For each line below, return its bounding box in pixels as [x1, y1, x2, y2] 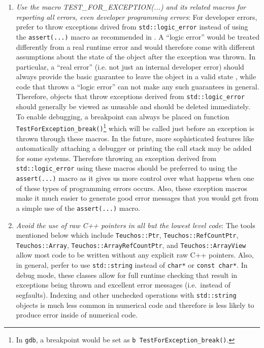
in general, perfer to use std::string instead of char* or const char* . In [16, 260, 248, 270]
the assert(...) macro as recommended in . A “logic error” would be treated [16, 31, 259, 42]
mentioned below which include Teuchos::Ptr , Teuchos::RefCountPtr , [16, 230, 239, 240]
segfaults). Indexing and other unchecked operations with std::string [16, 289, 237, 300]
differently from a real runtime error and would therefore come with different [16, 41, 255, 52]
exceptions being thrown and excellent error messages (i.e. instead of [16, 279, 230, 290]
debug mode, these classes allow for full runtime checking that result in [16, 269, 238, 280]
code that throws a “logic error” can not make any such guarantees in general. [16, 81, 259, 91]
